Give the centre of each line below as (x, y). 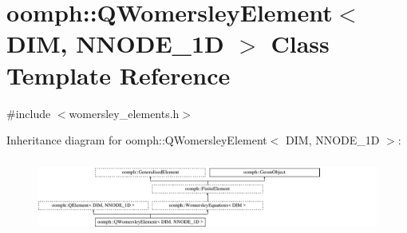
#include (29, 113)
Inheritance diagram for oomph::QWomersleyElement (137, 140)
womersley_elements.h (124, 113)
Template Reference (119, 75)
